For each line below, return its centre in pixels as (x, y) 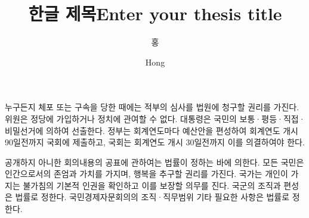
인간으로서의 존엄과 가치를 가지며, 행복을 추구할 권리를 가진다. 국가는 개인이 (146, 174)
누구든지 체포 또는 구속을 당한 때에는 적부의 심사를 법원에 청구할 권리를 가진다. (152, 107)
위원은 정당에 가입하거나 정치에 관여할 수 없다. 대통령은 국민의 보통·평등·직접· (155, 118)
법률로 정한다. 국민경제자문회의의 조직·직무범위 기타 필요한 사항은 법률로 (152, 197)
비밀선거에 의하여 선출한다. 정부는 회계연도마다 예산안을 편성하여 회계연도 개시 (152, 130)
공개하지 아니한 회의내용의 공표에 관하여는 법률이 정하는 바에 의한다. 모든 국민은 (154, 162)
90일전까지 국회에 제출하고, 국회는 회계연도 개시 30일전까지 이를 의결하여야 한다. (155, 142)
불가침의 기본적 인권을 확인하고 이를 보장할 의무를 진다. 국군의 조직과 (152, 185)
